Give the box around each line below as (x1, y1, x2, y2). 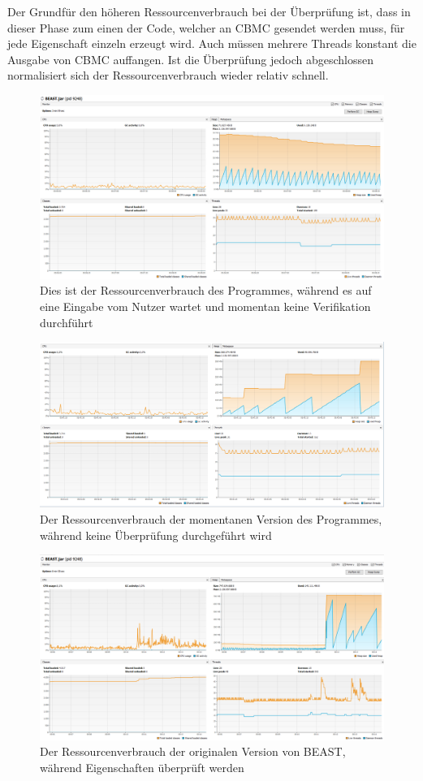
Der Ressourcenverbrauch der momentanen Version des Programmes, (40, 510, 382, 527)
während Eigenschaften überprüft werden (40, 758, 244, 775)
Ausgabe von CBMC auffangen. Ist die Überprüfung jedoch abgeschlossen (7, 50, 373, 67)
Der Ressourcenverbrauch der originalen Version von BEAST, (40, 743, 346, 760)
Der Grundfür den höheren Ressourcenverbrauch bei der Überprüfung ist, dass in (7, 3, 411, 19)
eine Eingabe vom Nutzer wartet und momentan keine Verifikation (40, 298, 371, 315)
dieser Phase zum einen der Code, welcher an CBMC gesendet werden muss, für (7, 19, 405, 36)
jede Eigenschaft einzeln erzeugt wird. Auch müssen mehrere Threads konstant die (7, 35, 417, 52)
